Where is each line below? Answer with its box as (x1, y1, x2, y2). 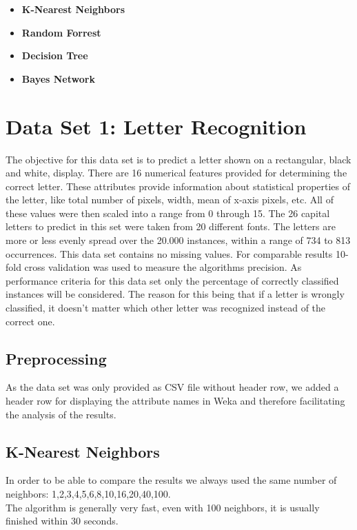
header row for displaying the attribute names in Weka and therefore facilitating (6, 394, 345, 408)
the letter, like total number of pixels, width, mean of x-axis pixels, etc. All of (6, 192, 334, 207)
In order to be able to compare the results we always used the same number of (6, 473, 337, 487)
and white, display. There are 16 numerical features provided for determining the (6, 165, 347, 180)
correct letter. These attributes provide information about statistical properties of (6, 179, 351, 193)
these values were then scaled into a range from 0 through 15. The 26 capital (6, 205, 330, 220)
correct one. (6, 314, 55, 328)
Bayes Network (21, 71, 95, 85)
